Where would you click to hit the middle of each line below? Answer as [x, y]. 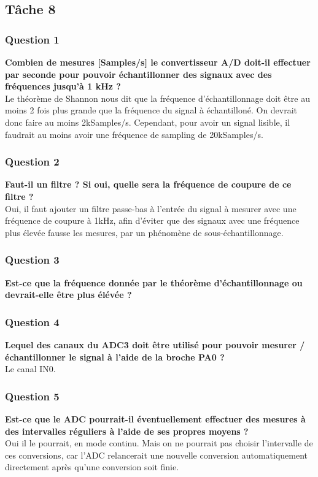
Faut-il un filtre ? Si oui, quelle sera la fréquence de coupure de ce [148, 184]
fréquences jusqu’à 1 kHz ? [63, 86]
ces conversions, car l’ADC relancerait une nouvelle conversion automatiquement [156, 455]
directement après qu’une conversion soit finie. [92, 467]
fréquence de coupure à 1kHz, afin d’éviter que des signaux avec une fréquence [152, 220]
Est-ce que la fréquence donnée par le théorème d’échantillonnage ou [154, 282]
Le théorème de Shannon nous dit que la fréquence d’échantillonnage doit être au [158, 98]
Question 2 [32, 162]
